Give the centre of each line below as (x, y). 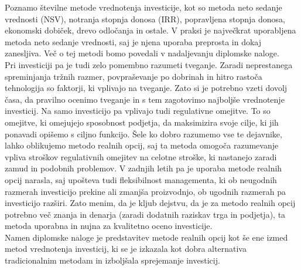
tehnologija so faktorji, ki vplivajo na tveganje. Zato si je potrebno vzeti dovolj (146, 88)
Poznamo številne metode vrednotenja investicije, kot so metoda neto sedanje (143, 7)
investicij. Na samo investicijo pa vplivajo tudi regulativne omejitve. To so (138, 111)
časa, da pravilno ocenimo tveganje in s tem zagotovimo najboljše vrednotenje (145, 99)
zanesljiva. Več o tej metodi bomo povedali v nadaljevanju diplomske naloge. (142, 53)
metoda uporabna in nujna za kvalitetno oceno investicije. (109, 226)
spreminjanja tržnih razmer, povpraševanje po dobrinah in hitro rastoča (134, 76)
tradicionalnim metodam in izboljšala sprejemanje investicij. (112, 260)
